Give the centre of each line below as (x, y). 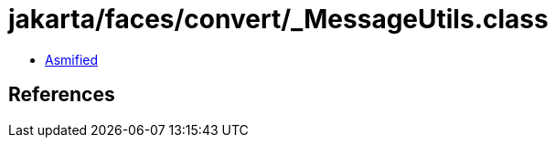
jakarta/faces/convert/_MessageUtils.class (278, 19)
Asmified (72, 59)
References (62, 95)
